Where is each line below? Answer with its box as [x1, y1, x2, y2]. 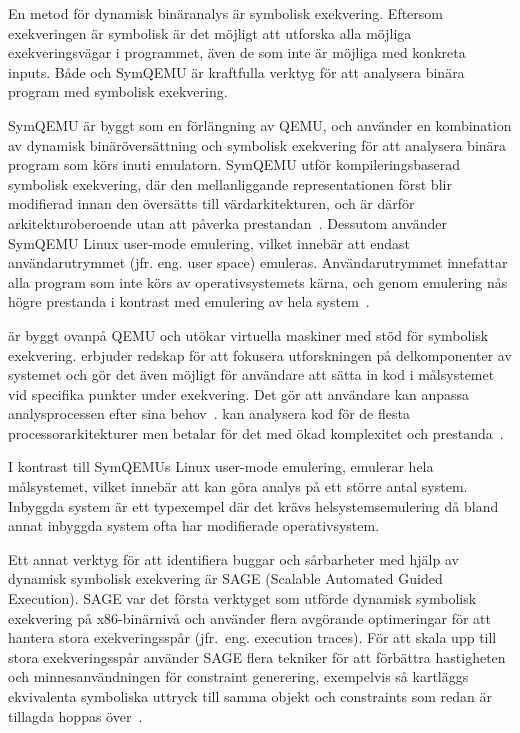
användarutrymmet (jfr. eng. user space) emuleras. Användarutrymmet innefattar [8, 252, 508, 273]
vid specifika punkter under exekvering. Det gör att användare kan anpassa [8, 383, 470, 404]
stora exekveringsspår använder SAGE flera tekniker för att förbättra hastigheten [8, 646, 506, 667]
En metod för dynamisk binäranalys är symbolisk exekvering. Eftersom [8, 3, 444, 23]
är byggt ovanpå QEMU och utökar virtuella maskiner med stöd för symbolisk [8, 324, 489, 345]
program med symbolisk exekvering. [8, 81, 228, 102]
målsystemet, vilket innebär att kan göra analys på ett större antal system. [8, 476, 468, 497]
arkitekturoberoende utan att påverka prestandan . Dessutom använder [8, 212, 447, 233]
